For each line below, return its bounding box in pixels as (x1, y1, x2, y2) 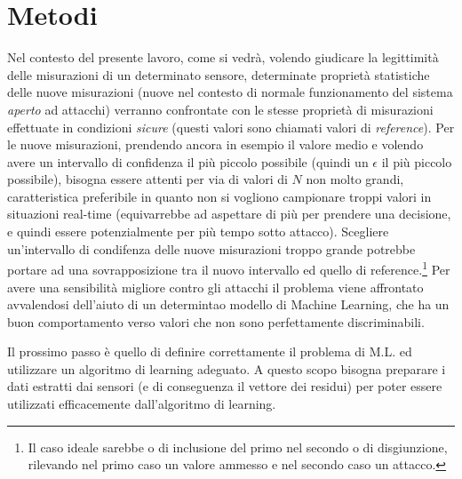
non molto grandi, (306, 170, 404, 188)
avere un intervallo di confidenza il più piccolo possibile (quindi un (7, 152, 369, 171)
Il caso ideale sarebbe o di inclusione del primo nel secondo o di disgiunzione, (28, 437, 448, 456)
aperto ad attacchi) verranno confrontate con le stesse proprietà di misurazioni (7, 100, 434, 118)
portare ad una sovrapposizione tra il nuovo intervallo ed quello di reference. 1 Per (7, 258, 450, 278)
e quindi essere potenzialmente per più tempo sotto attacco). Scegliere (7, 222, 389, 241)
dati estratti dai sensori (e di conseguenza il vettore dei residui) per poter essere (7, 377, 442, 395)
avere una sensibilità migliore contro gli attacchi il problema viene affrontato (7, 277, 424, 296)
